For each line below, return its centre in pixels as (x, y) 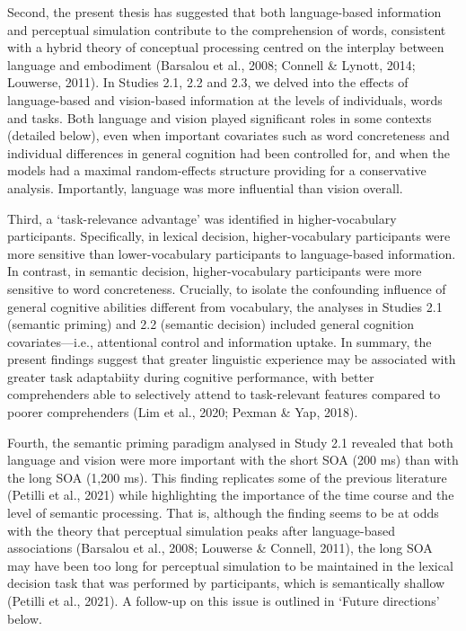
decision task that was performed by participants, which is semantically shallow (226, 583)
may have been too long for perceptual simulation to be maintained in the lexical (230, 565)
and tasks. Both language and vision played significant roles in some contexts (220, 117)
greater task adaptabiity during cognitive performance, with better (191, 376)
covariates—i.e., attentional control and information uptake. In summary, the (220, 341)
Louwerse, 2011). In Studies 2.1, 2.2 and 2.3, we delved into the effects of (208, 82)
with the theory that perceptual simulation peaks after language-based (202, 530)
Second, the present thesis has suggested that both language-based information (224, 12)
